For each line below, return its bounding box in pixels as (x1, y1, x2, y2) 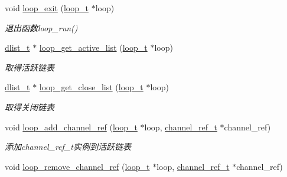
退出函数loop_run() (5, 21, 78, 34)
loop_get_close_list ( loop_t (39, 81, 143, 93)
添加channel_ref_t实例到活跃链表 (5, 140, 131, 153)
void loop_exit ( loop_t (5, 2, 89, 14)
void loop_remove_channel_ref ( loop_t (5, 160, 150, 172)
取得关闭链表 (5, 100, 54, 113)
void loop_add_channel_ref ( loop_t (5, 120, 138, 133)
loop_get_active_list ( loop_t (39, 41, 148, 54)
